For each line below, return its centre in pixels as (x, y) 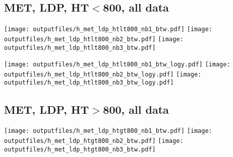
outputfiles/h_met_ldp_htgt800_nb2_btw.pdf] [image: (94, 141)
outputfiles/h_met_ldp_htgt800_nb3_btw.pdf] (80, 149)
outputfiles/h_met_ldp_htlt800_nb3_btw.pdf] (80, 48)
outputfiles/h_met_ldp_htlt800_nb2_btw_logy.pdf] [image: (103, 74)
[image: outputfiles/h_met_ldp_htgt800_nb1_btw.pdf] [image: (108, 131)
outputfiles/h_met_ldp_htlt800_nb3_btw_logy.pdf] (89, 83)
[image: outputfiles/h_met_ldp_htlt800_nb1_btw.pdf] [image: (108, 29)
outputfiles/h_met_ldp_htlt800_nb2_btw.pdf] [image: (94, 39)
